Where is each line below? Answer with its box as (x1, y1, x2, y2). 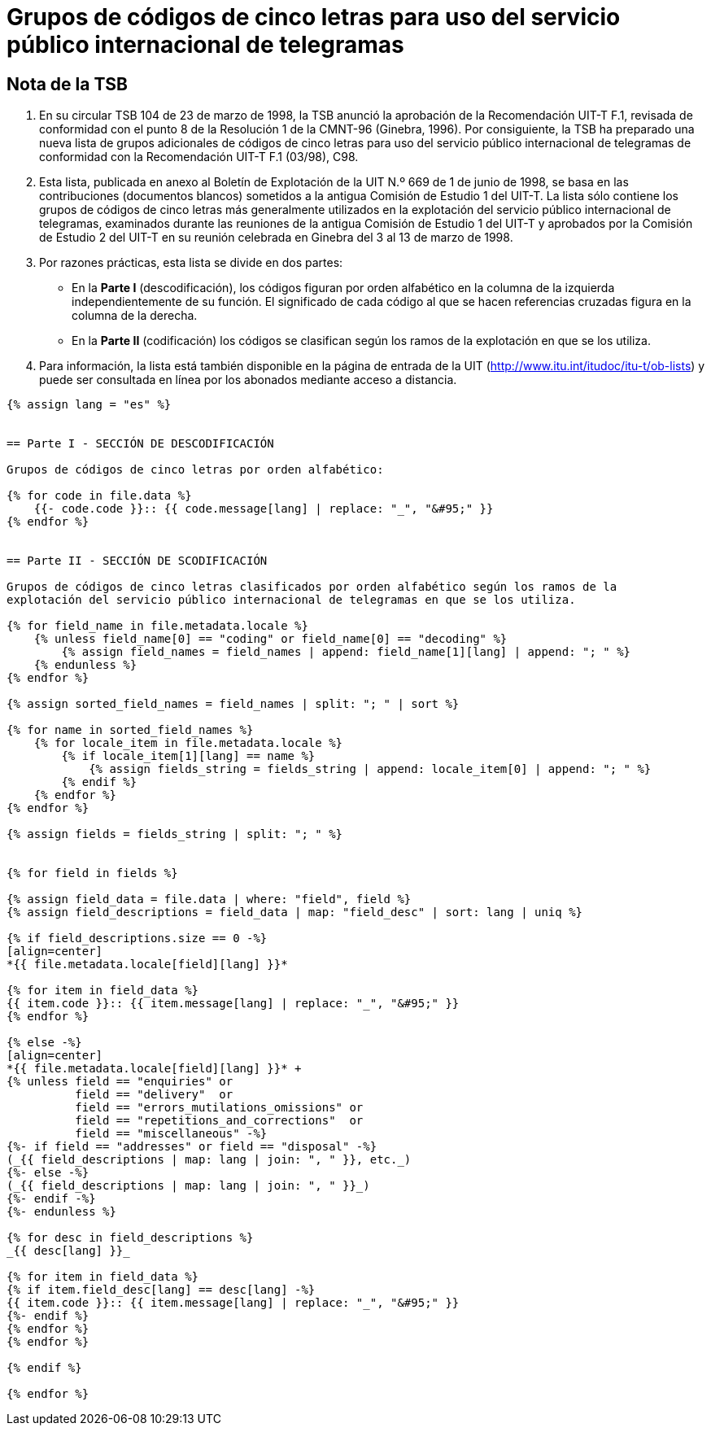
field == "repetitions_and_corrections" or (75, 1114, 364, 1128)
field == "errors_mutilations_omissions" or (75, 1101, 364, 1115)
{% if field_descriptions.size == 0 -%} (7, 932, 268, 945)
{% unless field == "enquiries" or (7, 1075, 233, 1089)
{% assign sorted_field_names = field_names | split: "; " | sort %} (7, 697, 460, 711)
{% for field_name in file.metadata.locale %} (7, 619, 308, 633)
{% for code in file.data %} (7, 489, 192, 503)
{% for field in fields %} (7, 867, 178, 880)
